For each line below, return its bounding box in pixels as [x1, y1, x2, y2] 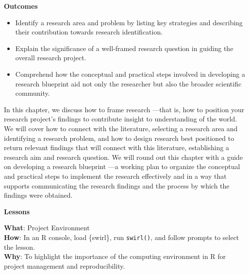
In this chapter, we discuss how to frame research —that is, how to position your [4, 104, 245, 114]
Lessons [4, 206, 30, 216]
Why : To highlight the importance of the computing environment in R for [4, 251, 226, 261]
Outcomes [4, 1, 38, 11]
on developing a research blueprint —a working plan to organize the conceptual [4, 161, 240, 171]
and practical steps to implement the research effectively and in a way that [4, 171, 227, 181]
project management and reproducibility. [4, 260, 125, 271]
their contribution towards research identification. [15, 27, 163, 37]
